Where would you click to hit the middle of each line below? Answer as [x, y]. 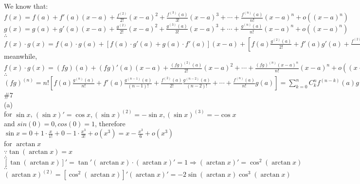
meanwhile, [21, 56]
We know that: [26, 6]
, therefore [110, 124]
